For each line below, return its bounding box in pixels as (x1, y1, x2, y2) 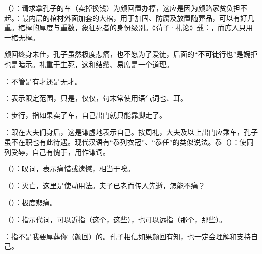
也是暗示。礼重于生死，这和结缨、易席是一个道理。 (4, 58, 173, 69)
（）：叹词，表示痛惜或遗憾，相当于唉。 (4, 163, 135, 174)
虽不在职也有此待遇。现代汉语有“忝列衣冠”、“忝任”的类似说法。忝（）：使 (4, 136, 247, 147)
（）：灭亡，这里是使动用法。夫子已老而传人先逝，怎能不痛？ (4, 180, 205, 190)
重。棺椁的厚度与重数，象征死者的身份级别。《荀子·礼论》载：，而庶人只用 (4, 22, 253, 33)
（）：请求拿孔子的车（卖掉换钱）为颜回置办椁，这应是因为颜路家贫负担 (4, 3, 240, 13)
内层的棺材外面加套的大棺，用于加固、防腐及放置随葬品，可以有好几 (28, 12, 254, 23)
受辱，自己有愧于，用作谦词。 (11, 146, 110, 157)
